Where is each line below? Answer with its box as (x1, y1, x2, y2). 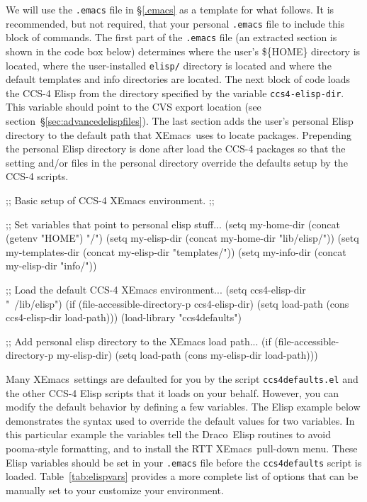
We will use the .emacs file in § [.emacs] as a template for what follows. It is (6, 2, 334, 16)
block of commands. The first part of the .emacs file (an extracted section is (6, 30, 337, 45)
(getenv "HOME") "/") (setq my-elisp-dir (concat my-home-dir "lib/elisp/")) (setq (6, 230, 359, 245)
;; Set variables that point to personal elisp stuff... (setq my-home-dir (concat (6, 216, 340, 231)
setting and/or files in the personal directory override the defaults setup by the (6, 155, 348, 169)
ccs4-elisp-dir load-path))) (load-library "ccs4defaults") (6, 310, 242, 325)
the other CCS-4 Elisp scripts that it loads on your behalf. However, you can (6, 385, 339, 400)
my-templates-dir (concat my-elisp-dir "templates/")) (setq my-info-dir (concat (6, 244, 346, 259)
